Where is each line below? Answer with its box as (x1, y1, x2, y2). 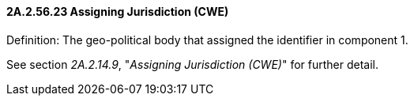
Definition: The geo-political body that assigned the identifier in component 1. (6, 32, 408, 47)
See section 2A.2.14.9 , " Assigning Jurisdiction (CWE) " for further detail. (6, 57, 379, 71)
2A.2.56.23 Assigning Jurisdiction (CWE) (6, 5, 229, 18)
